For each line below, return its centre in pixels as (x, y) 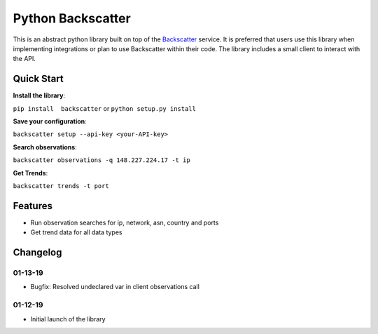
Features (33, 206)
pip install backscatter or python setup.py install (104, 108)
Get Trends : (30, 173)
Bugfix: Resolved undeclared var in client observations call (115, 287)
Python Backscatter (72, 18)
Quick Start (38, 79)
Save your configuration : (50, 121)
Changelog (37, 253)
